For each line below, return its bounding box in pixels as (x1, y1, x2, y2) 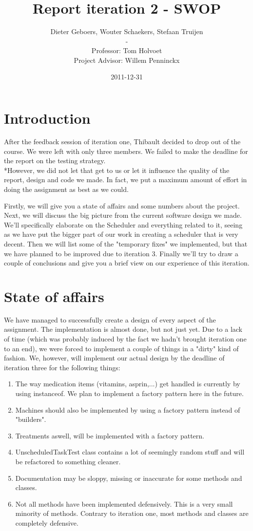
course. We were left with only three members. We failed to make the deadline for (4, 146, 248, 156)
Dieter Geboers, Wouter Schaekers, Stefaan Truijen (50, 26, 203, 37)
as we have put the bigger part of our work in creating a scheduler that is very (4, 229, 238, 239)
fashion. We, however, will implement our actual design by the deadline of (4, 353, 225, 363)
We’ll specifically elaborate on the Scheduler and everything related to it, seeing (4, 219, 243, 229)
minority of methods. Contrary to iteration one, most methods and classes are (15, 508, 249, 518)
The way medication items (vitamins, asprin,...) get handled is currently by (15, 379, 240, 389)
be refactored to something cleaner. (15, 456, 121, 466)
